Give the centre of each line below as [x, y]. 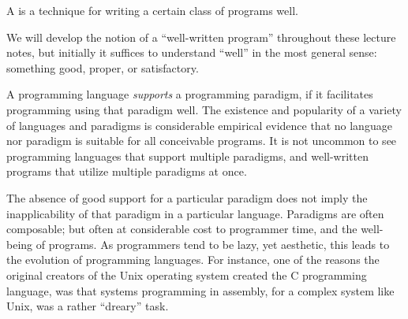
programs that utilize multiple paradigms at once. [127, 171]
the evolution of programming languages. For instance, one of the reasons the [193, 260]
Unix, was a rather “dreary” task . [88, 306]
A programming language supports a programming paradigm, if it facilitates [190, 94]
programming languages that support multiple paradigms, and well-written [187, 156]
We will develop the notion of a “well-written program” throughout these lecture [201, 37]
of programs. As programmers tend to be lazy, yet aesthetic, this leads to [213, 244]
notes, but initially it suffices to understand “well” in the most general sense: [192, 52]
